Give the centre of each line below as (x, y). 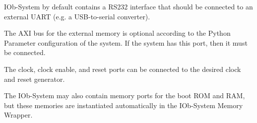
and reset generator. (34, 79)
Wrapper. (18, 115)
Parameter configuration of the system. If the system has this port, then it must (126, 42)
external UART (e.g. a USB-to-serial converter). (77, 16)
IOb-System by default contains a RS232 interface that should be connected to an (128, 6)
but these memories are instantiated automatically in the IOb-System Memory (124, 105)
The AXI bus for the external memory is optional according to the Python (117, 33)
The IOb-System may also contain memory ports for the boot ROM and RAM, (125, 95)
